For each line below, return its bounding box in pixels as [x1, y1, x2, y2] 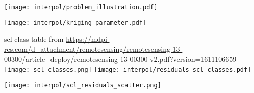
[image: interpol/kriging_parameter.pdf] [4, 19, 147, 26]
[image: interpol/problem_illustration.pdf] [4, 4, 158, 11]
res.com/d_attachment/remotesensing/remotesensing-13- [4, 43, 183, 54]
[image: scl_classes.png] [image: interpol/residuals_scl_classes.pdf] [4, 66, 251, 74]
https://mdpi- [66, 34, 110, 44]
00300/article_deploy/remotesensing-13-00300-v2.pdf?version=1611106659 [4, 53, 237, 64]
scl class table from [4, 34, 64, 44]
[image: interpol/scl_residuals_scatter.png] [4, 81, 161, 89]
